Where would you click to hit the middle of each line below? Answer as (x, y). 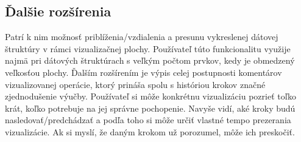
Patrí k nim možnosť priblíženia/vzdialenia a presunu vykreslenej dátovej (142, 37)
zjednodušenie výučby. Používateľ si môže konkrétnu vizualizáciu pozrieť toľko (150, 96)
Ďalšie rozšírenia (58, 11)
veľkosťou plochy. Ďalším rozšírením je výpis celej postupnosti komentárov (143, 72)
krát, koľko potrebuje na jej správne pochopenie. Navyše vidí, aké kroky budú (150, 108)
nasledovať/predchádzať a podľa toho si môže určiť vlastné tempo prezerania (148, 120)
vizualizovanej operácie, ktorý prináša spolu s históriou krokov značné (135, 84)
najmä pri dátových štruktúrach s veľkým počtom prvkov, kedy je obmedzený (150, 60)
